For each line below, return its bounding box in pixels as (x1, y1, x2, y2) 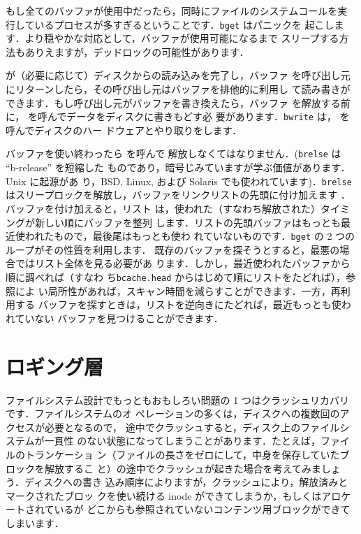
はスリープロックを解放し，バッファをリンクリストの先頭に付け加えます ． (6, 187, 351, 202)
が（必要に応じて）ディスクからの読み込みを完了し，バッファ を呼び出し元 (6, 68, 351, 82)
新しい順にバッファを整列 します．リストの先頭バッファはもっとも (34, 215, 341, 229)
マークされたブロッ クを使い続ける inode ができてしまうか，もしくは (6, 488, 322, 503)
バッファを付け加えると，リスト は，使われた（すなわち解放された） (6, 201, 321, 215)
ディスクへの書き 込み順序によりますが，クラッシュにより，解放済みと (24, 475, 348, 489)
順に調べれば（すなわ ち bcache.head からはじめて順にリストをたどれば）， (6, 270, 346, 284)
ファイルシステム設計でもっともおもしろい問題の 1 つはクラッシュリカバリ (6, 392, 349, 407)
